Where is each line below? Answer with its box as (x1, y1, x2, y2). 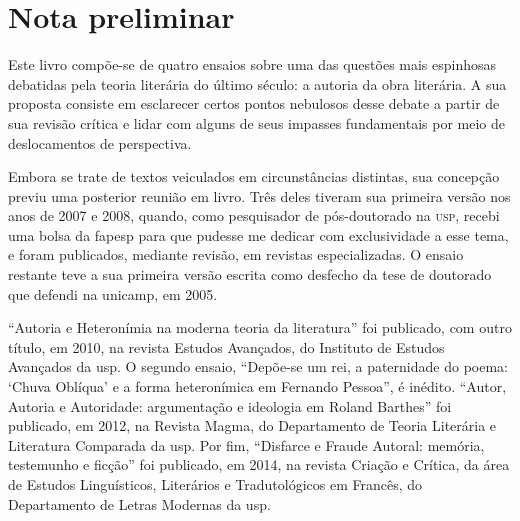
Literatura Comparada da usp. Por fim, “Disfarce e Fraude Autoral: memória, (8, 434, 485, 455)
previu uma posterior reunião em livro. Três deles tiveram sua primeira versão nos (8, 185, 511, 206)
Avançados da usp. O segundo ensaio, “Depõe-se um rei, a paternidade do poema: (8, 356, 508, 377)
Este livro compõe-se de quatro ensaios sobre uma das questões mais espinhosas (8, 54, 497, 75)
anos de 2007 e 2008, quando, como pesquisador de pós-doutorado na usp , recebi (8, 205, 500, 226)
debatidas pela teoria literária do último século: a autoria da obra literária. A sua (8, 73, 507, 94)
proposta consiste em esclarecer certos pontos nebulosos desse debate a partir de (8, 93, 500, 114)
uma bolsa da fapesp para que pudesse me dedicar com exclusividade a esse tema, (8, 224, 509, 245)
